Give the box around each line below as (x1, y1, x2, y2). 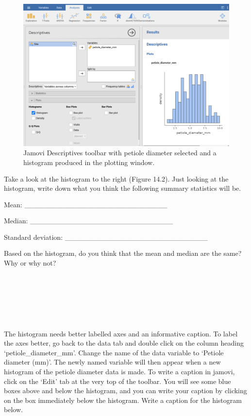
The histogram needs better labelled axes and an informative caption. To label (4, 328, 238, 338)
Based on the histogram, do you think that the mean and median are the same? (4, 248, 242, 258)
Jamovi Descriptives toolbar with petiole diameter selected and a (23, 148, 217, 158)
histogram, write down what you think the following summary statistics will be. (4, 183, 241, 193)
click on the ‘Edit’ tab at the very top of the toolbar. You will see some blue (4, 376, 231, 386)
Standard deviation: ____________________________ (4, 232, 208, 242)
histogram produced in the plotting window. (23, 157, 155, 167)
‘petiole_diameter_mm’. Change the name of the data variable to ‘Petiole (4, 347, 224, 357)
